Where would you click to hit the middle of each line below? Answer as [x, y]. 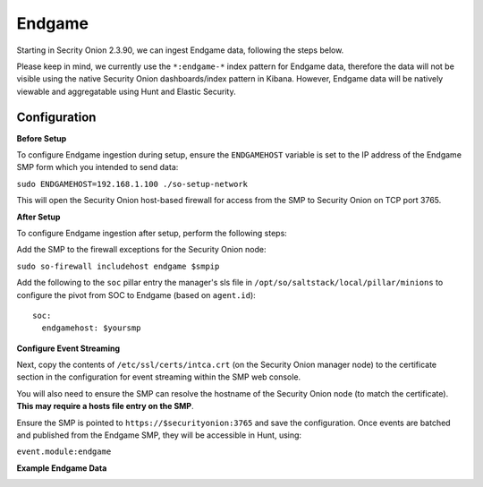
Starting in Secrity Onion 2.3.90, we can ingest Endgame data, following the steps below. [180, 50]
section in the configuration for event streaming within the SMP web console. [159, 377]
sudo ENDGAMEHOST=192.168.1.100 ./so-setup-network [132, 184]
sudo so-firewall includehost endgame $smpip [118, 266]
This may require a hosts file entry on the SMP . [105, 406]
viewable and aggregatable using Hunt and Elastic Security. [126, 91]
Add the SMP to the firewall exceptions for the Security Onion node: [141, 250]
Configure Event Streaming [68, 348]
